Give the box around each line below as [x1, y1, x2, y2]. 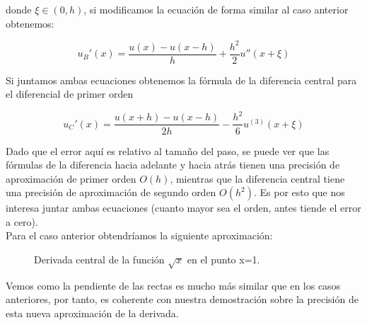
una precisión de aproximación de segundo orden [6, 185, 216, 200]
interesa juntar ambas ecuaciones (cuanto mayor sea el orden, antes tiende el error [6, 200, 361, 215]
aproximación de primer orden [6, 171, 136, 186]
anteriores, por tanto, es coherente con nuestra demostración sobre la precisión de [6, 292, 359, 307]
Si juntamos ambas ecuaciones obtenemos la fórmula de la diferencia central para [6, 72, 357, 87]
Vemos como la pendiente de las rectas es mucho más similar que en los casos [6, 278, 341, 292]
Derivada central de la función [34, 252, 165, 267]
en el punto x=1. [187, 252, 260, 267]
